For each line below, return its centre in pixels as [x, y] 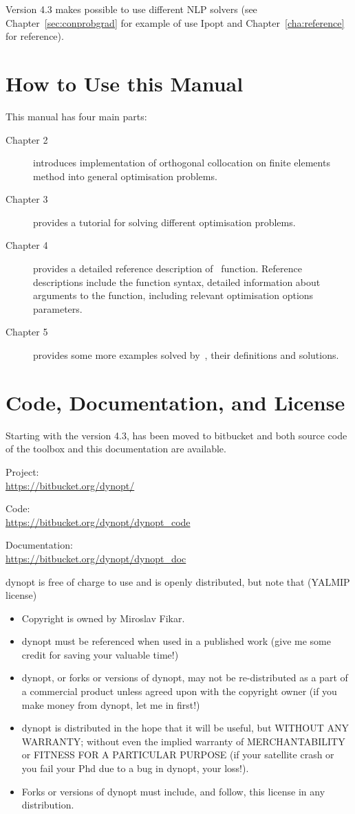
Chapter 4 [27, 245]
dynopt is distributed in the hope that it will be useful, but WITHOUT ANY [185, 728]
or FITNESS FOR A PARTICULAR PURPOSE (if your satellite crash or [178, 755]
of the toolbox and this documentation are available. [116, 449]
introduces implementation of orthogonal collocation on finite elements [182, 163]
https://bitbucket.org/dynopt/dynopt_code [98, 521]
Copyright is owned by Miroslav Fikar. [103, 618]
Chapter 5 [27, 332]
